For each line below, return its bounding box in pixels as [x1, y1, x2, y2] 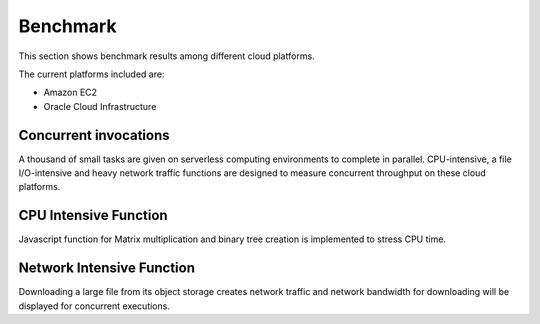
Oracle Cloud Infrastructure [43, 100, 157, 112]
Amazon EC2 [43, 86, 98, 99]
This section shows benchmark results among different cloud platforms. [18, 50, 315, 62]
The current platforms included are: [18, 68, 165, 80]
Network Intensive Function [18, 260, 195, 277]
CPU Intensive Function [18, 207, 169, 224]
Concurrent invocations [18, 126, 170, 144]
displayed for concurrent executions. [18, 300, 170, 312]
